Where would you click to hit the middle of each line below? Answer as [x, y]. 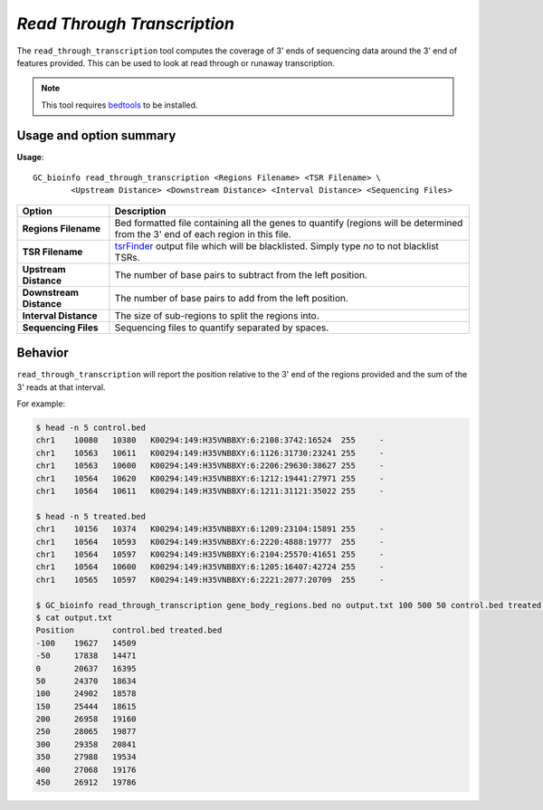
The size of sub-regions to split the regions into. [217, 315]
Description [140, 211]
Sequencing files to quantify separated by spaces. [222, 328]
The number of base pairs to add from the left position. [231, 298]
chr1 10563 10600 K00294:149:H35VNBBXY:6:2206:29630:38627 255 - [210, 466]
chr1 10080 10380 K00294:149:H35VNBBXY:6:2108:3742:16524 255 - [210, 440]
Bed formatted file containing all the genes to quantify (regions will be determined [289, 223]
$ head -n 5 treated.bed [91, 516]
